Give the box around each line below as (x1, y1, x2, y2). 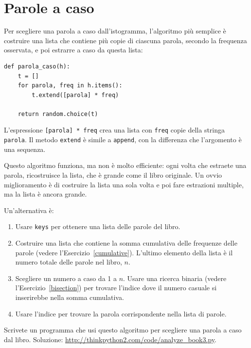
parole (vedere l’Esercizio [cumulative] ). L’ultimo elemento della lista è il (15, 247, 233, 257)
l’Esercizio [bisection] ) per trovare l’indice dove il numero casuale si (15, 282, 217, 293)
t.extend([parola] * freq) (32, 91, 119, 99)
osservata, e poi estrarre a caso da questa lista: (4, 45, 143, 55)
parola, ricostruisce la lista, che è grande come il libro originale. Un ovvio (4, 169, 222, 180)
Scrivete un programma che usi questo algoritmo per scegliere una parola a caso (4, 325, 242, 335)
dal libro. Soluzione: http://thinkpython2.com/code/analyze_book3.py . (4, 334, 216, 344)
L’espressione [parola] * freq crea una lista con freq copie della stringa (4, 125, 225, 135)
